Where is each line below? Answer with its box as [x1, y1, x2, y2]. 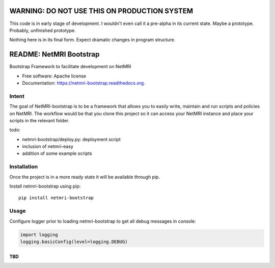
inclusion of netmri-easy [22, 143, 74, 150]
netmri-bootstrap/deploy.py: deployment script [22, 136, 121, 142]
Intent [9, 92, 25, 99]
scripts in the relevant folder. [9, 117, 70, 123]
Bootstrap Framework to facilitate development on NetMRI [9, 64, 131, 70]
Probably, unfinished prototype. [9, 27, 76, 33]
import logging [20, 232, 58, 237]
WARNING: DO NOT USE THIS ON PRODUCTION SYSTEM [9, 7, 194, 15]
